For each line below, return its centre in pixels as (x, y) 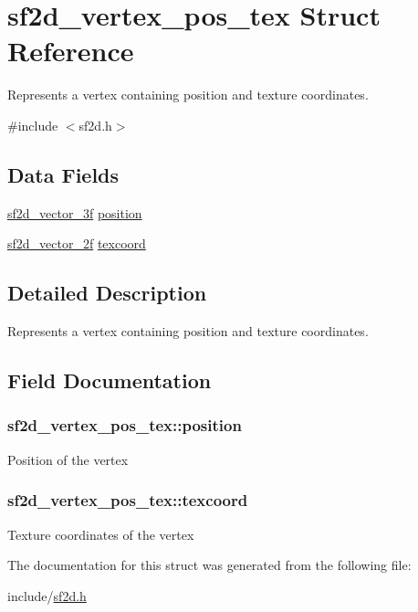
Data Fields (63, 174)
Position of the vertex (68, 459)
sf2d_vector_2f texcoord (77, 243)
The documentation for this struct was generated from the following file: (209, 565)
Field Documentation (110, 380)
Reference (71, 51)
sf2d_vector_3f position (75, 212)
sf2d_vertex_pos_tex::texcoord (128, 500)
